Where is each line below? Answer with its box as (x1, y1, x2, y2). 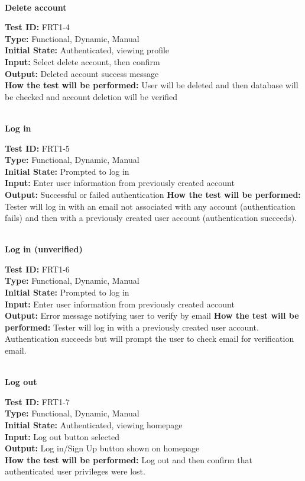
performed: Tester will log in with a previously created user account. (5, 320, 259, 333)
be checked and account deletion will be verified (5, 90, 178, 102)
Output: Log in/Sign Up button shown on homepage (5, 442, 200, 454)
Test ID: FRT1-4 (5, 21, 70, 33)
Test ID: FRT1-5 (5, 142, 70, 154)
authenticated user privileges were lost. (5, 465, 145, 477)
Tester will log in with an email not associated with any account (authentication (5, 200, 296, 212)
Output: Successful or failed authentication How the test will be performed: (5, 188, 301, 200)
